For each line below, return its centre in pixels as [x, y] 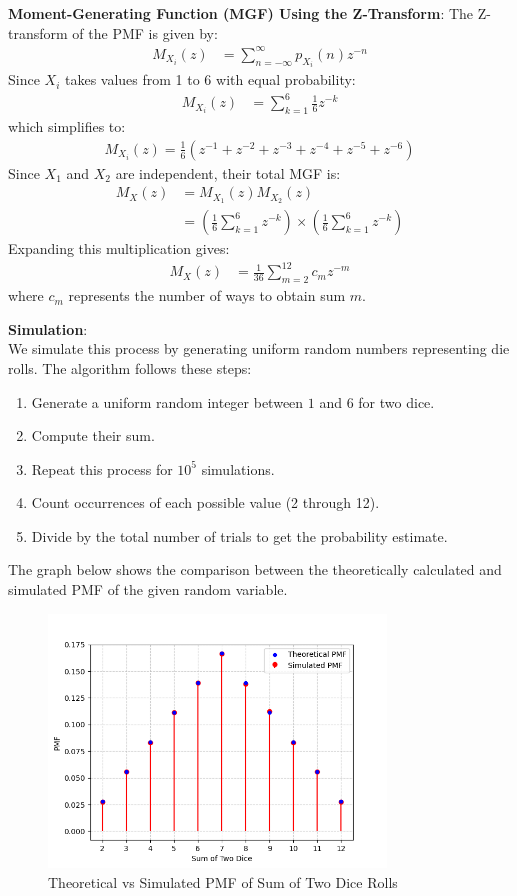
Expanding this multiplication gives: [119, 248]
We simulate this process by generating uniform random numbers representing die [259, 348]
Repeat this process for [102, 468]
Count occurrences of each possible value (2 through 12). [205, 502]
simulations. [238, 468]
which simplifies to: [67, 126]
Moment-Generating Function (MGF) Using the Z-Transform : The [241, 13]
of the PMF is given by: [145, 32]
